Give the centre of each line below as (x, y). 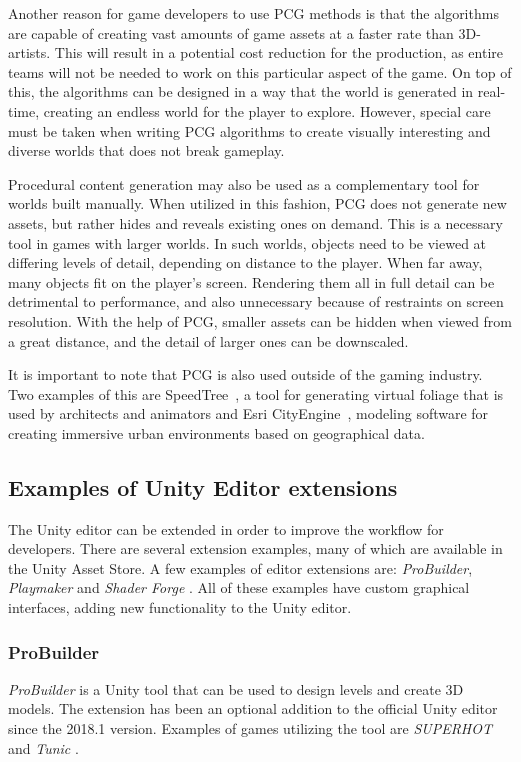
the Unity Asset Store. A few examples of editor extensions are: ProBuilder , (240, 567)
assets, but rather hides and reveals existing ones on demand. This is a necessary (255, 222)
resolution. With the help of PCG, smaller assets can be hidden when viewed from (260, 320)
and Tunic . (43, 747)
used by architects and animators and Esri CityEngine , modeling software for (248, 413)
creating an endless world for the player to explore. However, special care (267, 110)
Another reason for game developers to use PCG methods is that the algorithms (253, 13)
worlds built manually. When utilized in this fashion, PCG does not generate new (257, 203)
